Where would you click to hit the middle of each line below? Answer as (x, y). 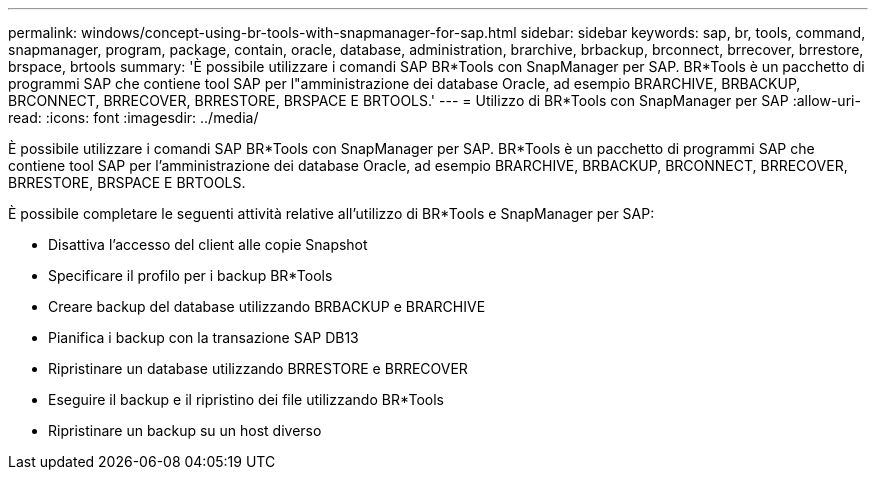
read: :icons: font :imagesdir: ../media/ (133, 117)
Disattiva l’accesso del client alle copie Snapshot (208, 244)
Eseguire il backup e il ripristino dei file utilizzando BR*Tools (246, 399)
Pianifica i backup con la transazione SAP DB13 (203, 337)
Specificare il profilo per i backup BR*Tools (190, 275)
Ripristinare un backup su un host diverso (185, 430)
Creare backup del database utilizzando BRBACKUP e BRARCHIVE (267, 306)
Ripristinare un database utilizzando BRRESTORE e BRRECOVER (258, 368)
